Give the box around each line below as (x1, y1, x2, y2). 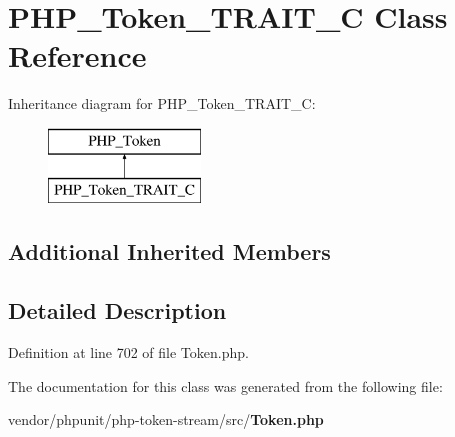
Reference (8, 35, 147, 76)
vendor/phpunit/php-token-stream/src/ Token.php (8, 409, 324, 430)
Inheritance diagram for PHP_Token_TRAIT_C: (8, 93, 316, 114)
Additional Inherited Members (8, 236, 331, 267)
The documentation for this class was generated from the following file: (8, 375, 443, 396)
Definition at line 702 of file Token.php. (8, 342, 249, 363)
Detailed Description (8, 295, 227, 326)
